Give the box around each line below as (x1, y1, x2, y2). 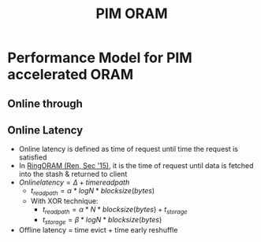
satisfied (18, 152, 47, 162)
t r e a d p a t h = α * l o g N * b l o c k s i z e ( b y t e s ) (30, 186, 155, 197)
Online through (7, 97, 84, 110)
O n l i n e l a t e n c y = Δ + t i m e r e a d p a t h (18, 178, 130, 187)
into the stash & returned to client (18, 170, 128, 179)
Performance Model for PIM (7, 49, 192, 67)
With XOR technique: (30, 196, 99, 206)
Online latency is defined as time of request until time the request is (18, 145, 238, 154)
